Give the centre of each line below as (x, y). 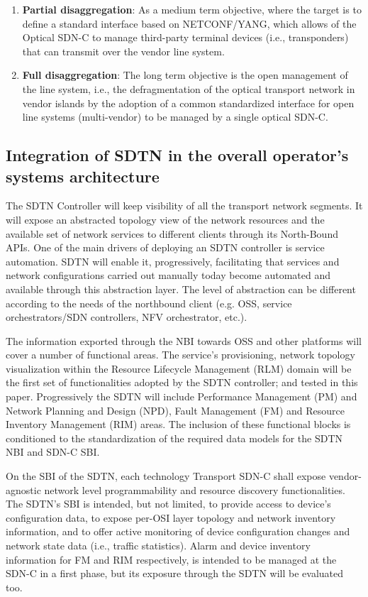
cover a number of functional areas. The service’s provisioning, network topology (180, 355)
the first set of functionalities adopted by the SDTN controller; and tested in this (182, 382)
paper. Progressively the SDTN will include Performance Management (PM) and (182, 396)
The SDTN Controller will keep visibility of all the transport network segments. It (184, 206)
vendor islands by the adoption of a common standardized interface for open (188, 103)
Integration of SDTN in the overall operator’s (177, 155)
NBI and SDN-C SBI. (53, 452)
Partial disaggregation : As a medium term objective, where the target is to (192, 9)
